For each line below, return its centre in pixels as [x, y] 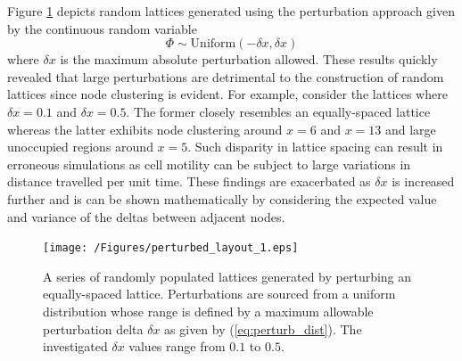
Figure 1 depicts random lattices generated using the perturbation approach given [231, 11]
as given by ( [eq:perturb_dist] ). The [263, 328]
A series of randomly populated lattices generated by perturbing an [227, 276]
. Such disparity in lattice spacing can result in [315, 147]
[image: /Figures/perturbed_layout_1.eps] [171, 248]
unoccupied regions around [80, 147]
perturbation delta [93, 328]
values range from [177, 346]
